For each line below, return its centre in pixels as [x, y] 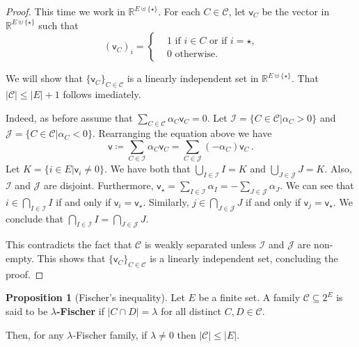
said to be [27, 311]
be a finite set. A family [249, 297]
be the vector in [296, 11]
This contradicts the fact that [69, 244]
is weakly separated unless [200, 244]
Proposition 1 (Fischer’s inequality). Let [95, 297]
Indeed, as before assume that [69, 117]
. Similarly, [166, 201]
